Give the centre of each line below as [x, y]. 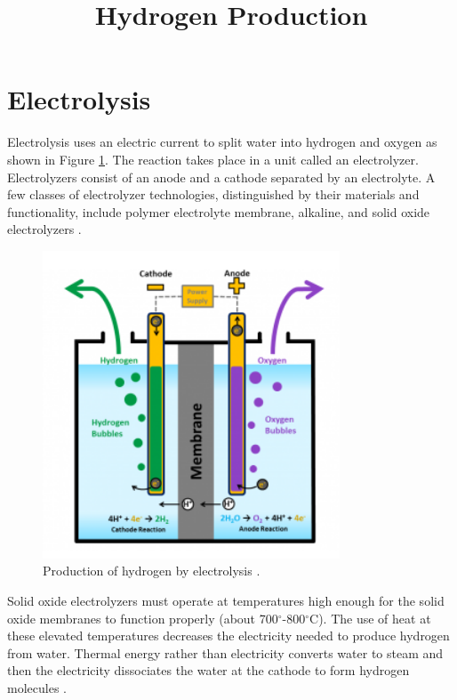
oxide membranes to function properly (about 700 [143, 618]
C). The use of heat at [370, 618]
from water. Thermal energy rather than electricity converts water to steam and [225, 652]
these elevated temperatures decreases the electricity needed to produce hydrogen [228, 636]
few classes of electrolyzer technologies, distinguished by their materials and [213, 194]
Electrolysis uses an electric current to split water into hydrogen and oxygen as [222, 142]
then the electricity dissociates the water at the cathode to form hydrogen [208, 670]
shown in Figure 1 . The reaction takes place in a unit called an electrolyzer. [213, 159]
